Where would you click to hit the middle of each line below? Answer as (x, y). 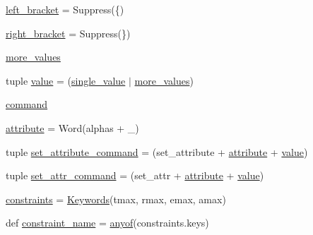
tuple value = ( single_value (66, 80)
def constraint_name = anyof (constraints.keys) (107, 223)
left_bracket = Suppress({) (65, 9)
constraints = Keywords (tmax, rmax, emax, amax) (116, 199)
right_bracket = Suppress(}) (68, 33)
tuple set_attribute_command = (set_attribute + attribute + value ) (157, 151)
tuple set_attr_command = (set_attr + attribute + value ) (135, 175)
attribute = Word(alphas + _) (72, 127)
